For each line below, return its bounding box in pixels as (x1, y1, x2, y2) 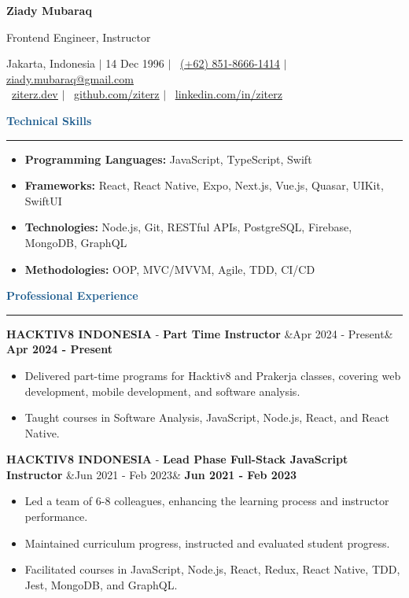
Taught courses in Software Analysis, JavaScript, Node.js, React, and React (24, 409, 389, 426)
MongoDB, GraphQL (24, 234, 127, 250)
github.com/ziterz (74, 86, 160, 102)
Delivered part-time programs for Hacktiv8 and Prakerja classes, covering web (24, 367, 401, 383)
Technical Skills (6, 112, 92, 128)
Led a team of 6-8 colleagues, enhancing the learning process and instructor (24, 493, 389, 509)
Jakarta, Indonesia (6, 55, 96, 72)
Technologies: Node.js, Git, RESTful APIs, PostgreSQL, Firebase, (24, 219, 352, 235)
